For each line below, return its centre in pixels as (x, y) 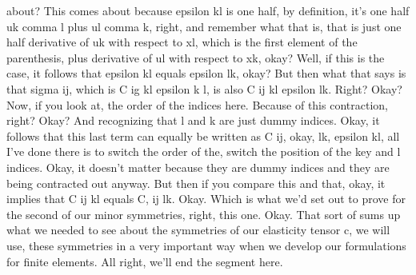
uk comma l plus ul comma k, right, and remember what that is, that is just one (204, 26)
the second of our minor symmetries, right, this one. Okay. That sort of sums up (204, 214)
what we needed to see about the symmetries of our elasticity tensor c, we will (198, 230)
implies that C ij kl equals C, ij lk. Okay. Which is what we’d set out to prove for (206, 199)
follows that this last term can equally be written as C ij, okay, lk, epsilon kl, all (203, 136)
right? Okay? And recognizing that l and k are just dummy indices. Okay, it (193, 120)
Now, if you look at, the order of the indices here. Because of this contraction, (197, 104)
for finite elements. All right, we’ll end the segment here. (145, 261)
